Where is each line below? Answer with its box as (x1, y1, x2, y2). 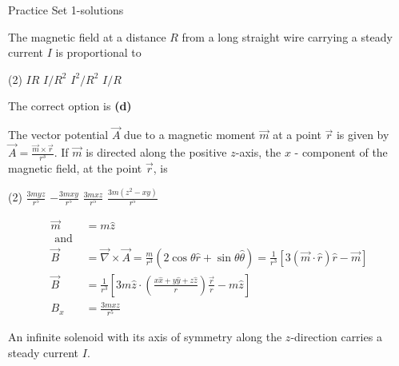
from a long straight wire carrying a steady (182, 28, 393, 45)
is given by (336, 126, 389, 143)
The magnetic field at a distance (8, 28, 166, 45)
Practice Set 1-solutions (8, 2, 124, 18)
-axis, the (235, 144, 281, 160)
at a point (273, 126, 321, 143)
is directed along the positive (86, 144, 227, 160)
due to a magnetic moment (124, 126, 256, 143)
